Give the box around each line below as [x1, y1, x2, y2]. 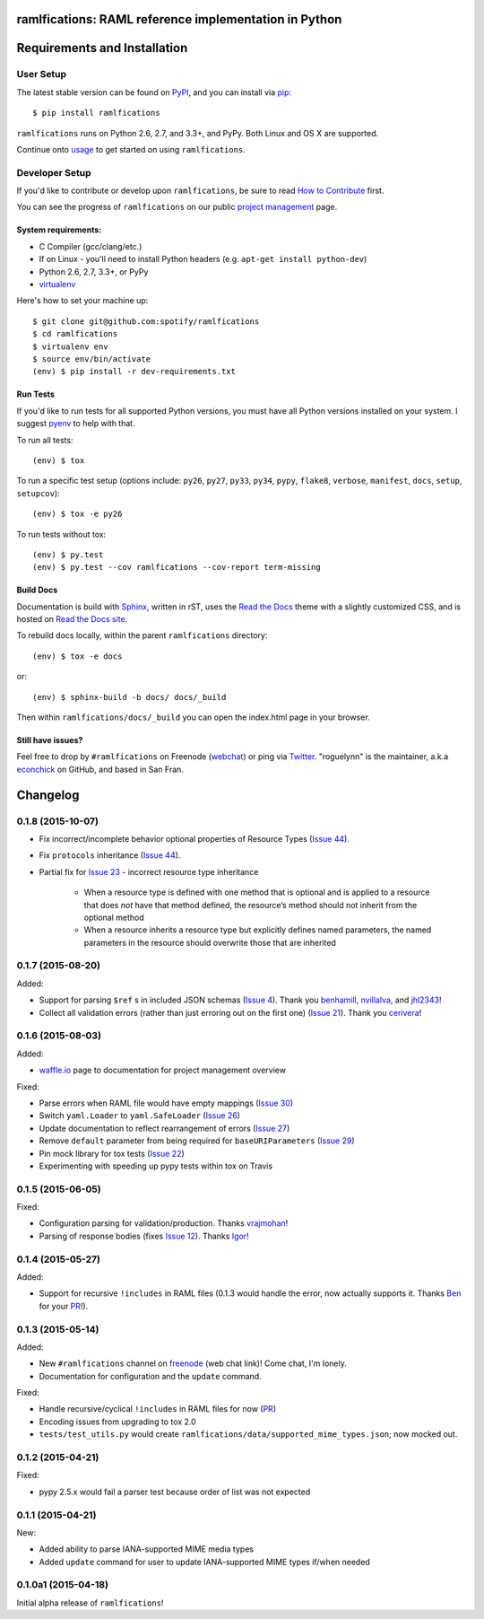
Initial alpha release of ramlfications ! [16, 1597, 164, 1608]
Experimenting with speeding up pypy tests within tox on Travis [39, 1160, 273, 1171]
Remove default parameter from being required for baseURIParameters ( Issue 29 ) [39, 1135, 355, 1146]
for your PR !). [39, 1300, 89, 1311]
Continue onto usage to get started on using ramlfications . [16, 144, 246, 154]
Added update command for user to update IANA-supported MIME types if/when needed [39, 1556, 371, 1567]
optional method [83, 912, 145, 923]
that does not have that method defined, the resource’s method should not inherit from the [83, 899, 418, 910]
